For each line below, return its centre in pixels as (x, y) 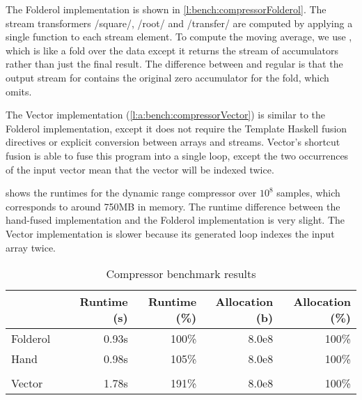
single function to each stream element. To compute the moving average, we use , (179, 37)
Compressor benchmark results (181, 274)
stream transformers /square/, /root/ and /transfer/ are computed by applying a (179, 23)
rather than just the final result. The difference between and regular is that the (174, 64)
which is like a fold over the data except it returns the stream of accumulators (172, 50)
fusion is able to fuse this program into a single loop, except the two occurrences (177, 155)
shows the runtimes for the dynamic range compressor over (131, 193)
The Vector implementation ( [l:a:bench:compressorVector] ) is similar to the (166, 115)
